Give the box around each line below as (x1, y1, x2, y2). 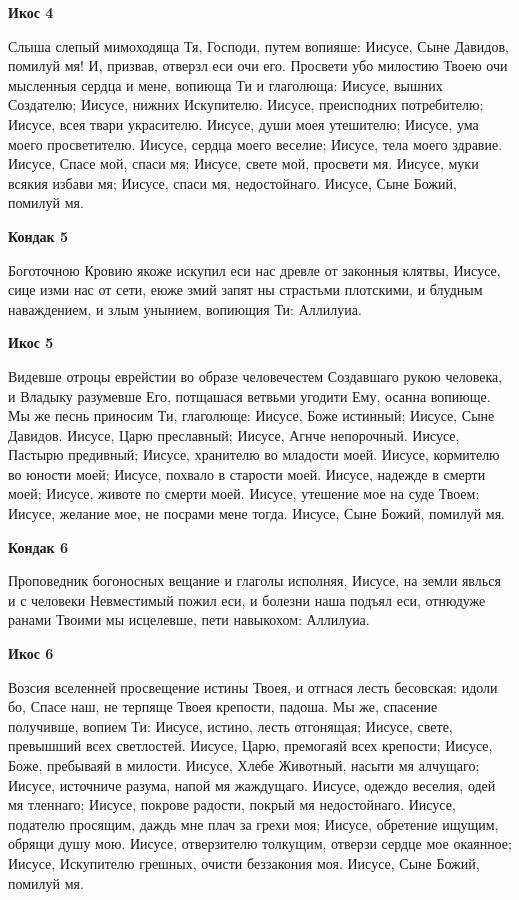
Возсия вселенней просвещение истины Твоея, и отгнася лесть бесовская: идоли (8, 676, 498, 697)
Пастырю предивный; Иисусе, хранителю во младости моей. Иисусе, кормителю (8, 444, 500, 465)
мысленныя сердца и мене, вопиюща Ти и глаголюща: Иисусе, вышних (8, 74, 443, 95)
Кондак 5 (8, 225, 69, 246)
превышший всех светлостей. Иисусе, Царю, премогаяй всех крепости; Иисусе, (8, 735, 493, 756)
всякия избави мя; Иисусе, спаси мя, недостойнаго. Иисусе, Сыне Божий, (8, 172, 457, 193)
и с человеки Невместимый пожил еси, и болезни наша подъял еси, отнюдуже (8, 589, 486, 610)
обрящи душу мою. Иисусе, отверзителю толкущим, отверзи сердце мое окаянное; (8, 833, 512, 854)
